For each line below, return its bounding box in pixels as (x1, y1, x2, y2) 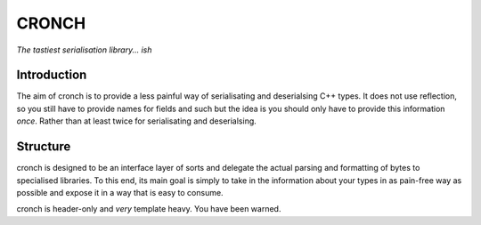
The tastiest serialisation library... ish (16, 44, 152, 55)
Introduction (16, 68, 87, 83)
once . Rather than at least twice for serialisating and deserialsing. (16, 116, 257, 126)
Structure (16, 139, 71, 155)
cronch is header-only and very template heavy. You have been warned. (16, 204, 281, 214)
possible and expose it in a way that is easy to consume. (16, 187, 224, 197)
